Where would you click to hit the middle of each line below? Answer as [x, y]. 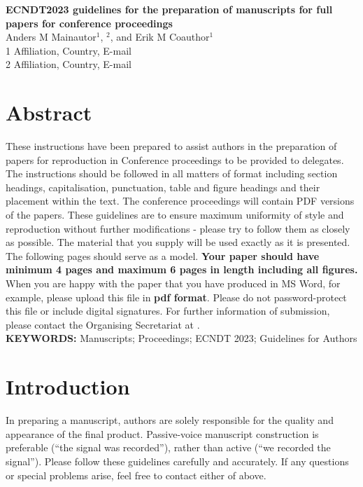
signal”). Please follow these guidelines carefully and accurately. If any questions [177, 461]
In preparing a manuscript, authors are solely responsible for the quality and [170, 420]
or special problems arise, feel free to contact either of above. [136, 475]
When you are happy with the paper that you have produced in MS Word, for [173, 283]
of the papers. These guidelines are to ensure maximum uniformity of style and [175, 215]
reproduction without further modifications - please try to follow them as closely [178, 228]
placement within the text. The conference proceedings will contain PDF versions [180, 201]
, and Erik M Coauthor [160, 37]
